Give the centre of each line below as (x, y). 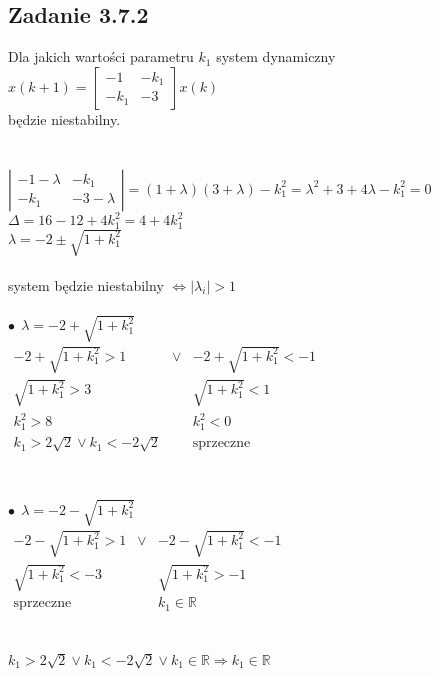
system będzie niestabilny (86, 284)
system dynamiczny (276, 56)
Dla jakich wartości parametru (101, 56)
